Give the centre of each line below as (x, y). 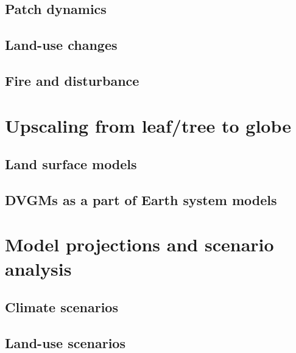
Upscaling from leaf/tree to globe (148, 125)
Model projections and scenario (139, 244)
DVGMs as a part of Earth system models (141, 199)
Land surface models (71, 164)
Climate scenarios (62, 307)
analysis (38, 268)
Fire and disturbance (72, 80)
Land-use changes (61, 45)
